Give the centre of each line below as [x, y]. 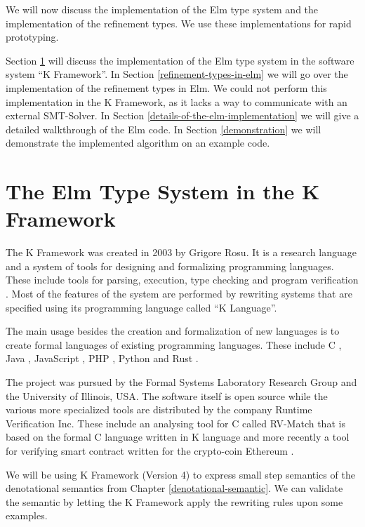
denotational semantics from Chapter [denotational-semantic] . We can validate [174, 488]
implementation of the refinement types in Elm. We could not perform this [166, 87]
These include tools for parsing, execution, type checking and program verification [182, 280]
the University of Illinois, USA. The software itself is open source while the [167, 395]
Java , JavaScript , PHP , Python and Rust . [102, 358]
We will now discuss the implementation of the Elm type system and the [162, 9]
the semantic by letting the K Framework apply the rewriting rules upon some [174, 501]
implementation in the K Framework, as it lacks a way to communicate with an [177, 101]
